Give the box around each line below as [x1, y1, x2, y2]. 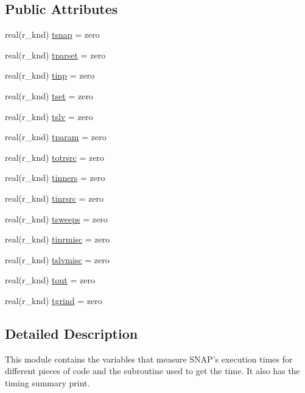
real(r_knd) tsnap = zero [5, 28, 100, 41]
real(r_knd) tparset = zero [5, 48, 106, 61]
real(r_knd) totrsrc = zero [5, 150, 104, 163]
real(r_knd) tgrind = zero [5, 294, 102, 306]
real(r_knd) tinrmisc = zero [5, 233, 110, 246]
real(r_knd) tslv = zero [5, 110, 93, 122]
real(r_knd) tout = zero [5, 274, 95, 286]
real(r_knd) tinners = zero [5, 171, 105, 184]
